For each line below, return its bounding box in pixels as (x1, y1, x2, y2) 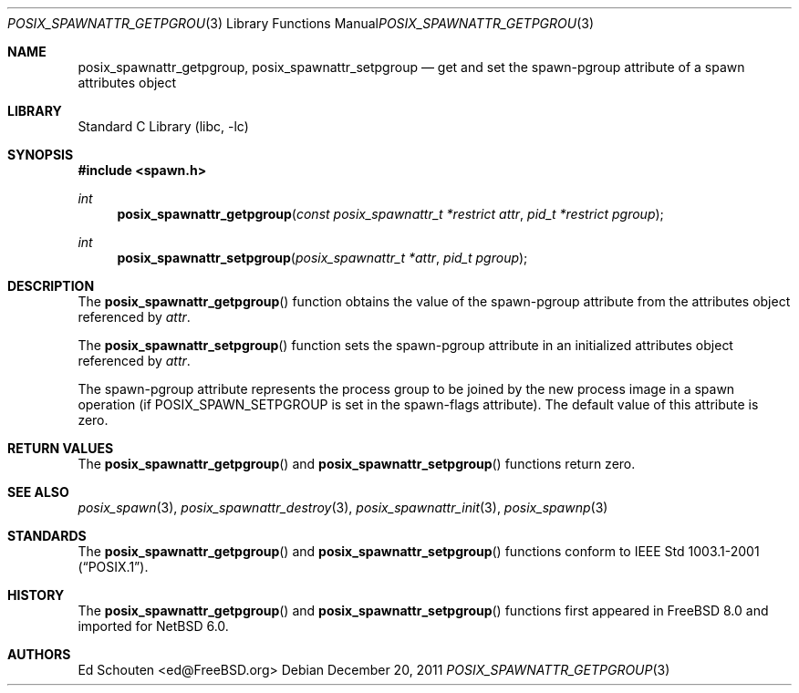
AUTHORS (7, 646, 71, 662)
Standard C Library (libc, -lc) (78, 119, 249, 134)
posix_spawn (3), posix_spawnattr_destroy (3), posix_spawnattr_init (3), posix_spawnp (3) (78, 500, 608, 515)
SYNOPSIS (7, 147, 74, 162)
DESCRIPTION (7, 278, 95, 294)
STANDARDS (7, 528, 87, 543)
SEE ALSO (7, 484, 69, 500)
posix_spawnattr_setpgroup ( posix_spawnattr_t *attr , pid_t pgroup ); (117, 250, 528, 265)
